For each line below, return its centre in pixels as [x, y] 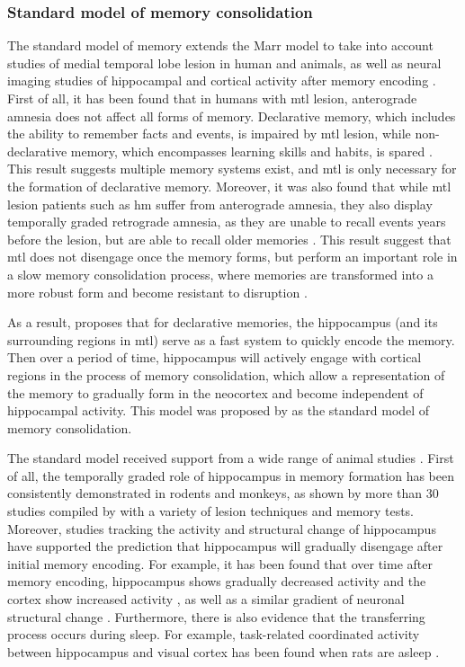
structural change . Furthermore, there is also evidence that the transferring [216, 616]
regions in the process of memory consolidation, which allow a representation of [226, 374]
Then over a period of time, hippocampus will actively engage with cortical [215, 357]
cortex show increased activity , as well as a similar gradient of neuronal [206, 599]
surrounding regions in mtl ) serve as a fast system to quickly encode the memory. [231, 339]
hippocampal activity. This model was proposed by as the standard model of [219, 410]
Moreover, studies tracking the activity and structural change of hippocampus [222, 528]
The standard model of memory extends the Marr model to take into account [220, 45]
